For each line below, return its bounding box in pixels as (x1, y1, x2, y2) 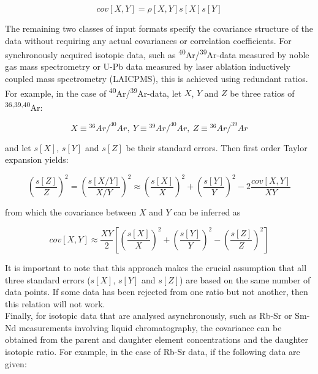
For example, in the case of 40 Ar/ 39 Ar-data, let (5, 84, 182, 99)
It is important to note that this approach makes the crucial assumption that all (5, 261, 307, 274)
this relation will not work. (5, 297, 105, 310)
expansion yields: (5, 153, 69, 166)
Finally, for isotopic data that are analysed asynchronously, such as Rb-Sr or (5, 309, 292, 322)
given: (5, 357, 27, 370)
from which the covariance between (5, 206, 137, 219)
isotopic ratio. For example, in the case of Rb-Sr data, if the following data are (5, 345, 300, 358)
